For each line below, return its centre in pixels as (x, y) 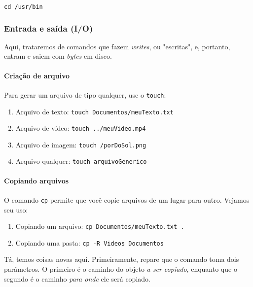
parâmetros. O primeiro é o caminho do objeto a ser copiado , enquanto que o (121, 269)
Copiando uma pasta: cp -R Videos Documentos (90, 242)
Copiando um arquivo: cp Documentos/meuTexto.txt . (100, 226)
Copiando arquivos (36, 180)
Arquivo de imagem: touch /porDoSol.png (81, 144)
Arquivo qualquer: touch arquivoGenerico (81, 161)
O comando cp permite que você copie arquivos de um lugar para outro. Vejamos (127, 199)
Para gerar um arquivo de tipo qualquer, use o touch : (85, 94)
